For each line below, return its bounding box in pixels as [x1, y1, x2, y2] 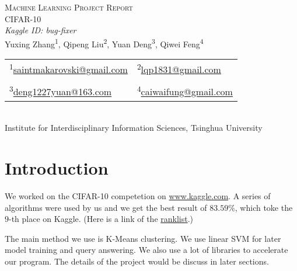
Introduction [5, 156, 109, 180]
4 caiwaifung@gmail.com [137, 83, 233, 99]
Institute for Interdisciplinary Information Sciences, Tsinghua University [5, 121, 263, 134]
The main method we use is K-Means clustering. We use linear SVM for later [5, 232, 281, 244]
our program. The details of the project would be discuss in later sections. [5, 255, 269, 267]
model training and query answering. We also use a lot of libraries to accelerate [5, 244, 288, 256]
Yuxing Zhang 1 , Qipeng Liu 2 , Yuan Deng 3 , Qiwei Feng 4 [5, 36, 204, 50]
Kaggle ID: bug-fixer [5, 24, 76, 36]
